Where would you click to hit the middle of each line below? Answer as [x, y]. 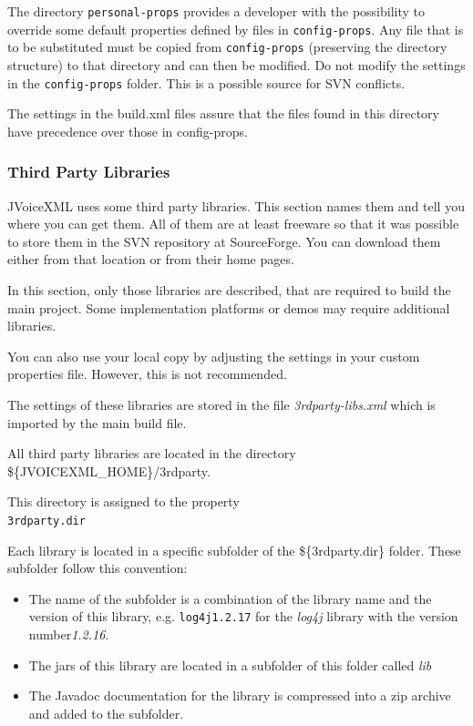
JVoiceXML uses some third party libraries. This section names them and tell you [236, 205]
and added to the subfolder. [106, 713]
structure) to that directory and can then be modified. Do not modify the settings [236, 64]
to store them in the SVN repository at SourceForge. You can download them [224, 241]
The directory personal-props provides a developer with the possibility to [216, 11]
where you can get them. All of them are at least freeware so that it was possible [233, 224]
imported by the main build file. [97, 422]
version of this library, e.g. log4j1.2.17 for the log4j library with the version [243, 616]
